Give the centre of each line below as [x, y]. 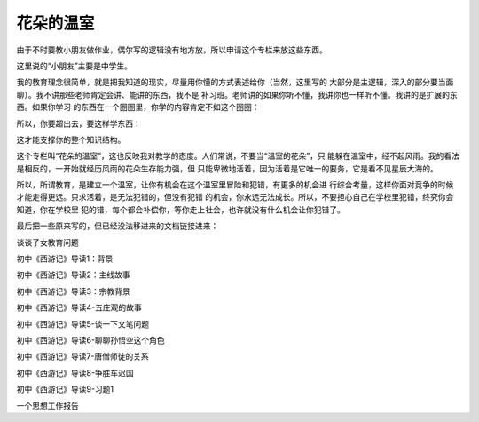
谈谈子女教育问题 [47, 242]
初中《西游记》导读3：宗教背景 [73, 291]
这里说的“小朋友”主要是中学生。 [75, 66]
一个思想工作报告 [47, 405]
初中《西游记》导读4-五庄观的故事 [79, 307]
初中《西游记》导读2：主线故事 [73, 275]
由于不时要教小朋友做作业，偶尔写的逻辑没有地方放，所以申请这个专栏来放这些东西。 [172, 50]
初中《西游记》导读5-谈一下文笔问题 [83, 323]
